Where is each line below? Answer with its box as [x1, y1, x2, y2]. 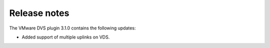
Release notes [9, 7, 69, 18]
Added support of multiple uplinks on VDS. [21, 34, 110, 40]
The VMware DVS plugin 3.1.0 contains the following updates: [9, 25, 136, 31]
